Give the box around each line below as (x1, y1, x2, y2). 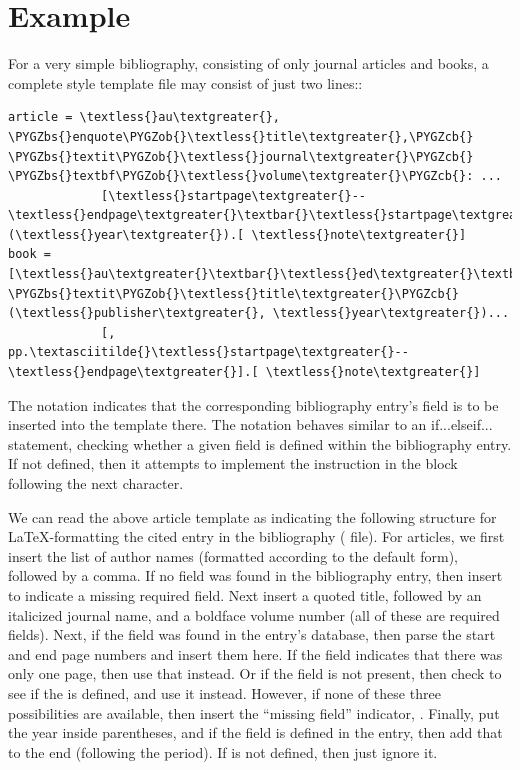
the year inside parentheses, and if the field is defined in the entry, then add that (8, 722, 503, 743)
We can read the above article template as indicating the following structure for (8, 506, 497, 527)
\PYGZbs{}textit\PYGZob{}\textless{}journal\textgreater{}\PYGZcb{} (8, 149, 474, 164)
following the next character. (8, 473, 184, 493)
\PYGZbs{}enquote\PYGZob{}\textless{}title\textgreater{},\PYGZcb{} (8, 129, 474, 144)
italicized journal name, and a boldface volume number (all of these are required (8, 604, 500, 625)
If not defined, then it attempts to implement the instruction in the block (8, 453, 458, 474)
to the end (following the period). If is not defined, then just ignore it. (8, 741, 438, 762)
